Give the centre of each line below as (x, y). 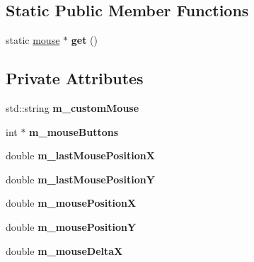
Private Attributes (75, 78)
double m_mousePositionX (71, 203)
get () (84, 40)
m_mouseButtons (74, 131)
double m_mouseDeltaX (64, 250)
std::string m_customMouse (73, 108)
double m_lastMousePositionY (80, 179)
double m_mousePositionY (71, 226)
